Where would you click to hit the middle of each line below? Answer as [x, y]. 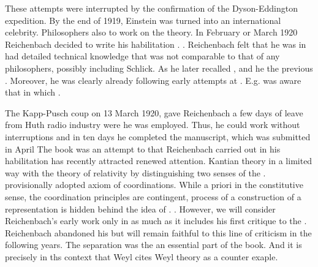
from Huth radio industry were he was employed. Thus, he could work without [153, 125]
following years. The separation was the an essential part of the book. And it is [153, 245]
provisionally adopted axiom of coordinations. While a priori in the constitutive [154, 185]
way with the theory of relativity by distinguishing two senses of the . [135, 172]
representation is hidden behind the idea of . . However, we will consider [140, 209]
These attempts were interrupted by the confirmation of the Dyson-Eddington [151, 8]
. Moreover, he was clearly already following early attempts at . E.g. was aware [153, 80]
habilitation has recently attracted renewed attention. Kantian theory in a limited [159, 161]
